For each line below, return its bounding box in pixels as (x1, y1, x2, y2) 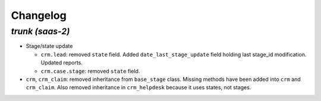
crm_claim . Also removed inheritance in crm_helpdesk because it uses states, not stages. (26, 84, 251, 91)
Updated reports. (40, 59, 83, 66)
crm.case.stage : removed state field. (40, 67, 140, 74)
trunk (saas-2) (11, 26, 70, 37)
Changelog (11, 9, 67, 22)
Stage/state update (26, 43, 73, 50)
